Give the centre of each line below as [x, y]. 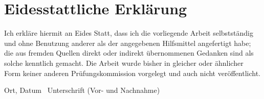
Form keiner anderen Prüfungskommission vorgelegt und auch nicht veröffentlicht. [132, 73]
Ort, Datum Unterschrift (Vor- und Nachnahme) [82, 90]
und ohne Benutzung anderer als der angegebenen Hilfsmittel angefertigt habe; [128, 43]
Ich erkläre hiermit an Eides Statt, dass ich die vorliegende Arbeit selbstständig [129, 33]
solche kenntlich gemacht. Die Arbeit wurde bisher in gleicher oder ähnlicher [124, 63]
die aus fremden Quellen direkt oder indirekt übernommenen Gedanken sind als [129, 53]
